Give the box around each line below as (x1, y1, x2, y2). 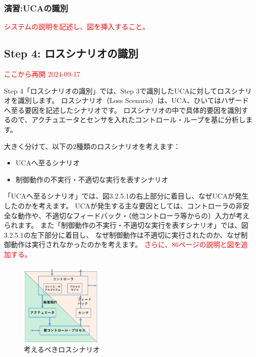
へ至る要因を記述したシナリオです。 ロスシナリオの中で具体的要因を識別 (4, 104, 242, 115)
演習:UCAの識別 (4, 1, 68, 14)
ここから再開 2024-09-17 (4, 69, 80, 79)
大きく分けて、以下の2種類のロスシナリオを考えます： (4, 141, 181, 151)
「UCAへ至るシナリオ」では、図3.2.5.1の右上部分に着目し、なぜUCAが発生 (4, 191, 249, 201)
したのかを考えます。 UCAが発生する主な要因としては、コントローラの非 (4, 200, 243, 210)
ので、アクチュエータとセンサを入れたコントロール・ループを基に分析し (10, 114, 246, 125)
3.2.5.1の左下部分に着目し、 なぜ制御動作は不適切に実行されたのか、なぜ (4, 229, 241, 240)
